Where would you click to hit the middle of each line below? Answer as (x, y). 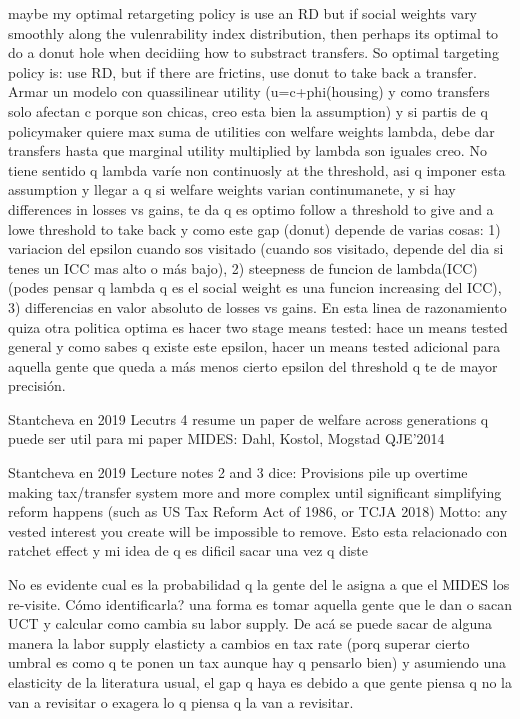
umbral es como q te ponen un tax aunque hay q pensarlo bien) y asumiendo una (257, 662)
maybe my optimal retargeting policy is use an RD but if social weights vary (243, 13)
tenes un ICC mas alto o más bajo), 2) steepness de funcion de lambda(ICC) (243, 267)
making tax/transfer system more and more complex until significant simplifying (255, 491)
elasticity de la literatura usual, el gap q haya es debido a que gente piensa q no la (260, 682)
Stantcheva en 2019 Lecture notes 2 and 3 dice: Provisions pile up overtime (238, 472)
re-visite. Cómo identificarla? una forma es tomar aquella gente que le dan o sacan (260, 603)
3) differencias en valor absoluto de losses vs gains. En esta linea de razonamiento (257, 306)
